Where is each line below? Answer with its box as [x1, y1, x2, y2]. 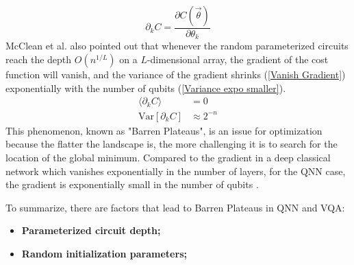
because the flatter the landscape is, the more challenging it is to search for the [5, 137, 338, 151]
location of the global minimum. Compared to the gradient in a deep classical [5, 150, 331, 165]
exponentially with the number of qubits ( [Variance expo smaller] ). [5, 80, 286, 95]
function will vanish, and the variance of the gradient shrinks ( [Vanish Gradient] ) [5, 67, 346, 82]
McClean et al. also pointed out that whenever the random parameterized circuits [5, 38, 349, 53]
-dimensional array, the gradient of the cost [147, 52, 329, 67]
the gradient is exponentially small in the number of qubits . [5, 177, 259, 192]
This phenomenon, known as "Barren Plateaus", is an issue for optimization [5, 123, 323, 137]
